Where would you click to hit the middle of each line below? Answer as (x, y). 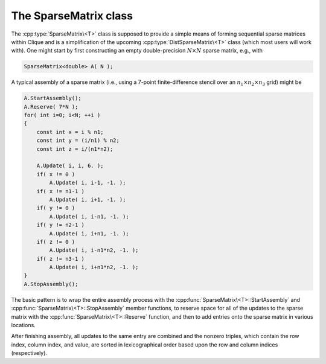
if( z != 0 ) (56, 242)
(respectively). (29, 353)
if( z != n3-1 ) (60, 259)
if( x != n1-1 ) (60, 191)
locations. (23, 325)
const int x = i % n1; (70, 132)
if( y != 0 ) (56, 208)
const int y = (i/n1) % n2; (78, 141)
